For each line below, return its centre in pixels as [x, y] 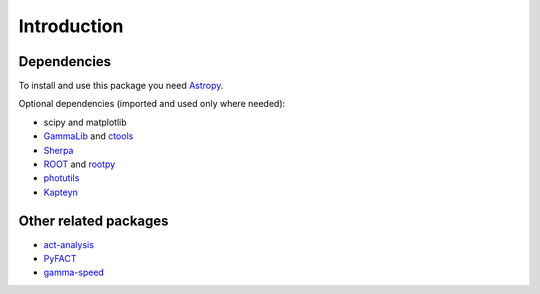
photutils [61, 178]
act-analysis [69, 244]
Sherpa [58, 150]
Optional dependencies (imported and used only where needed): [152, 104]
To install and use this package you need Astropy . [121, 86]
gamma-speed [74, 272]
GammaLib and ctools [88, 136]
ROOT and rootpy [79, 164]
